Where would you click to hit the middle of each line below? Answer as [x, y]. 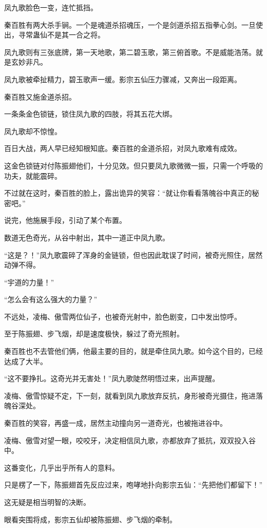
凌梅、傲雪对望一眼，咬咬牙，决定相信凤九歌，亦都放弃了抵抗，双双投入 [126, 440]
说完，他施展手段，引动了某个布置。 [65, 220]
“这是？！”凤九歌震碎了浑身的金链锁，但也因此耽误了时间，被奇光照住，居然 [133, 254]
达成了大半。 [26, 361]
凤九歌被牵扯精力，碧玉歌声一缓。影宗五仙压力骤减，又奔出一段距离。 [123, 79]
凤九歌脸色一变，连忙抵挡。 [51, 7]
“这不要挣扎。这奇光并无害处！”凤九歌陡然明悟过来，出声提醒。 [112, 378]
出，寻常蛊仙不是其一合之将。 [54, 35]
